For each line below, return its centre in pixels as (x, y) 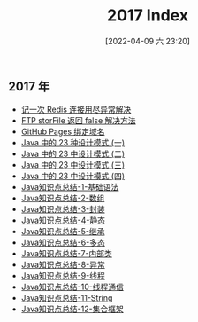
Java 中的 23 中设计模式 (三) (73, 165)
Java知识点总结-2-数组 (63, 198)
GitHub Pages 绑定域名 (63, 132)
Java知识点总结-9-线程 (63, 276)
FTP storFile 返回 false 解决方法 (78, 121)
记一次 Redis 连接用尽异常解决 (76, 110)
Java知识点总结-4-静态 (63, 220)
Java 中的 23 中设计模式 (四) (73, 176)
